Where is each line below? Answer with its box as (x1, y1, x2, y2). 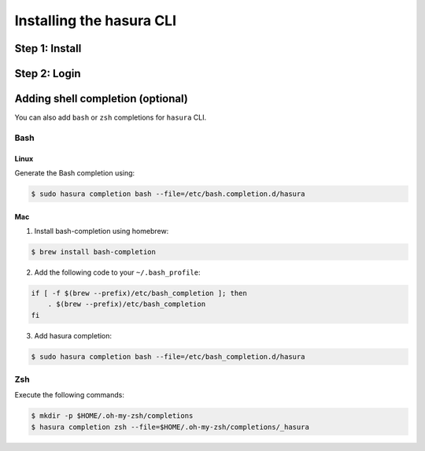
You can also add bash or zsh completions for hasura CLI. (14, 113, 207, 122)
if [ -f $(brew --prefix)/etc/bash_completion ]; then (31, 288, 247, 298)
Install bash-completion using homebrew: (34, 227, 169, 236)
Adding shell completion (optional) (14, 92, 188, 105)
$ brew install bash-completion (31, 248, 157, 256)
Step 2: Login (14, 67, 81, 80)
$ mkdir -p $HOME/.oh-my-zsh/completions (31, 412, 194, 420)
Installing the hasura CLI (14, 12, 177, 29)
